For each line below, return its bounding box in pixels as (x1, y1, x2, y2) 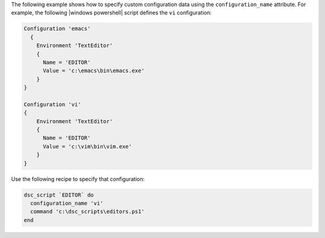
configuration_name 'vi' (30, 200, 104, 207)
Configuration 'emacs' (23, 25, 91, 32)
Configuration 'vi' (23, 101, 81, 108)
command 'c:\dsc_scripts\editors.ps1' (30, 208, 144, 215)
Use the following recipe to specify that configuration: (11, 175, 145, 183)
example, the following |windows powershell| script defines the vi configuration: (11, 9, 212, 16)
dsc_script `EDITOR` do (23, 191, 94, 198)
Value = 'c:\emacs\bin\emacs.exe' (43, 67, 144, 75)
